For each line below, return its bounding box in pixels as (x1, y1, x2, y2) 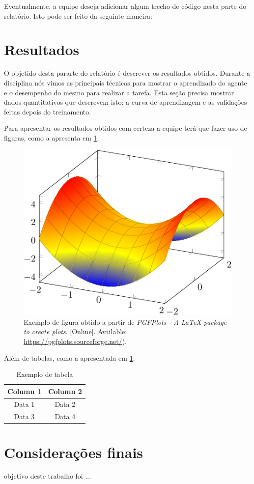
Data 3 (14, 411, 35, 421)
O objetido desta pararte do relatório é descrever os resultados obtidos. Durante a (4, 68, 251, 78)
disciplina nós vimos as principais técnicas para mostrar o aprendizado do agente (4, 77, 247, 87)
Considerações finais (4, 442, 143, 462)
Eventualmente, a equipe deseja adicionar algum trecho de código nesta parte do (4, 1, 247, 11)
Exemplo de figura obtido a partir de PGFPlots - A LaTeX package (24, 316, 227, 327)
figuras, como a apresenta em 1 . (4, 132, 99, 142)
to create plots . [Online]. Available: (24, 326, 127, 337)
